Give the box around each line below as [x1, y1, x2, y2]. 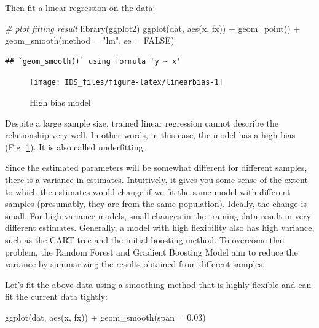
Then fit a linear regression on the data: [5, 1, 156, 14]
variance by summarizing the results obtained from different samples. [5, 257, 265, 270]
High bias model [30, 96, 91, 109]
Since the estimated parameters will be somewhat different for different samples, [5, 161, 307, 174]
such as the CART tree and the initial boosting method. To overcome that [5, 233, 286, 246]
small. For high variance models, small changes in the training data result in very [5, 209, 311, 222]
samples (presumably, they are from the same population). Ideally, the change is [5, 197, 307, 210]
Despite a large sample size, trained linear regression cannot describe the [5, 116, 278, 129]
